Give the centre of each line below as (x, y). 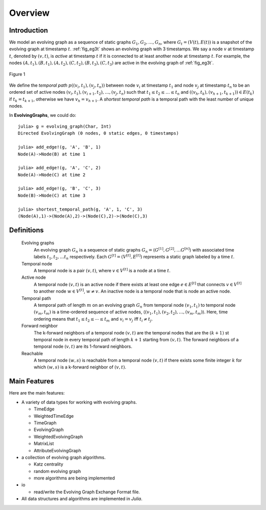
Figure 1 (17, 74)
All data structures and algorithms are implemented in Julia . (82, 499)
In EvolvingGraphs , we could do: (43, 115)
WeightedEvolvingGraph (58, 437)
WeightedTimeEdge (54, 416)
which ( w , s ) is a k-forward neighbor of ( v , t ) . (80, 367)
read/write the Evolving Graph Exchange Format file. (87, 492)
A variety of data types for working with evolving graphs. (79, 402)
